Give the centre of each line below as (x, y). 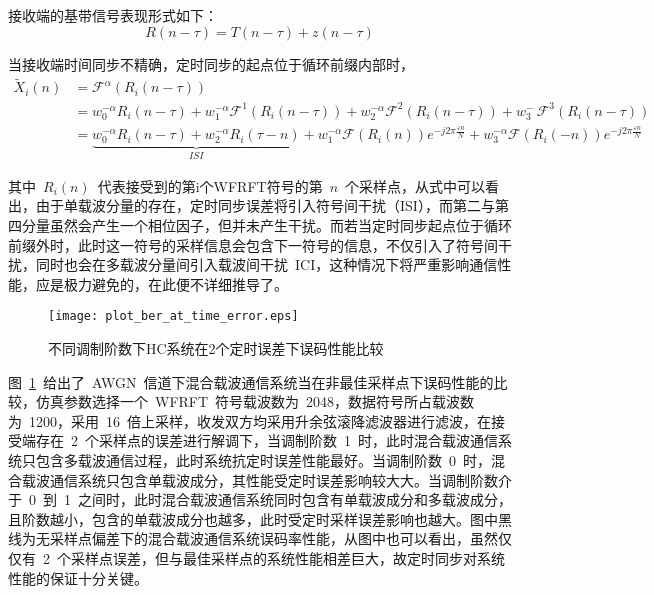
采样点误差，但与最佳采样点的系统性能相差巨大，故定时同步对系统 (287, 557)
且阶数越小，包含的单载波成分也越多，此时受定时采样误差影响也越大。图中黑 (260, 518)
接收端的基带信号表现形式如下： (113, 15)
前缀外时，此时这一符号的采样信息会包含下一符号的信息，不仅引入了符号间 (253, 244)
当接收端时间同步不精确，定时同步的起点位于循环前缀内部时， (211, 63)
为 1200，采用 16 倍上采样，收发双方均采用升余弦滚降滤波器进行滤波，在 (249, 420)
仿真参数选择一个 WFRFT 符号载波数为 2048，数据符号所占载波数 (255, 401)
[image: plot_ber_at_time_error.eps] (173, 316)
